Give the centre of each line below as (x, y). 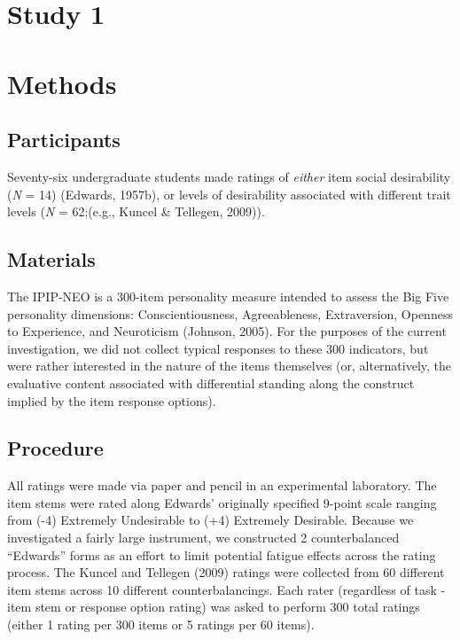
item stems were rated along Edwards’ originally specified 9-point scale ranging (222, 502)
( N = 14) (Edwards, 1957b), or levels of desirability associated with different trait (229, 194)
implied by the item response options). (112, 400)
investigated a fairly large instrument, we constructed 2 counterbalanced (203, 538)
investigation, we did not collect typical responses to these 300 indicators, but (218, 348)
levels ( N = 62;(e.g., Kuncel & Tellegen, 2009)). (136, 211)
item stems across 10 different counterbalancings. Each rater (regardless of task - (226, 589)
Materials (51, 259)
